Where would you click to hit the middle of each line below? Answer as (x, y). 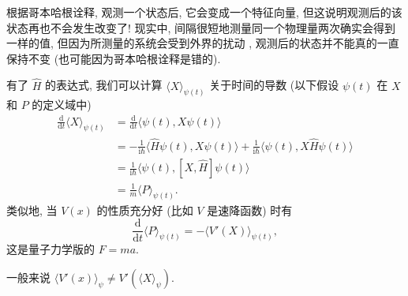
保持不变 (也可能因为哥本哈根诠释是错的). (114, 58)
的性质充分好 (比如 (145, 210)
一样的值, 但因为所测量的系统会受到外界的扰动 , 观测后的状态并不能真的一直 (203, 43)
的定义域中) (62, 105)
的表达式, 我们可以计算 (103, 85)
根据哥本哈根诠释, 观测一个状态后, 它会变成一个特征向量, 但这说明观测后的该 (204, 12)
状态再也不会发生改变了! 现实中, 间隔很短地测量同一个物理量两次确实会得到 (201, 27)
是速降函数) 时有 (250, 210)
